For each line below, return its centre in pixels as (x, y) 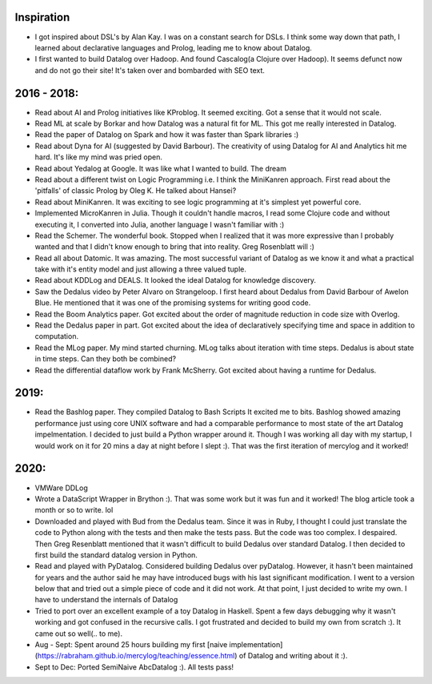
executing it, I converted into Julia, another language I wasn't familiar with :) (160, 224)
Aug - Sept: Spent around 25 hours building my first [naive (131, 645)
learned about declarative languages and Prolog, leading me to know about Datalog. (173, 47)
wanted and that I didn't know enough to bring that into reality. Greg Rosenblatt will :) (175, 247)
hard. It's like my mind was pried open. (99, 157)
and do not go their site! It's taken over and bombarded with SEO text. (150, 70)
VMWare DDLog (61, 488)
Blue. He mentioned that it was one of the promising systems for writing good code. (173, 303)
